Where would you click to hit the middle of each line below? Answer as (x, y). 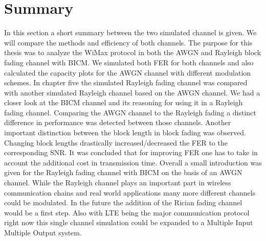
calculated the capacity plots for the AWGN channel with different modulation (128, 72)
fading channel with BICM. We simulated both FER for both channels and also (129, 62)
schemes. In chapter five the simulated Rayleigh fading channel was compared (126, 82)
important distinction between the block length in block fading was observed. (125, 132)
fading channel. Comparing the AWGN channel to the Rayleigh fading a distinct (130, 112)
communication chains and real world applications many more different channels (130, 192)
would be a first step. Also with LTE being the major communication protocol (127, 212)
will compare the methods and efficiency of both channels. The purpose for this (128, 42)
